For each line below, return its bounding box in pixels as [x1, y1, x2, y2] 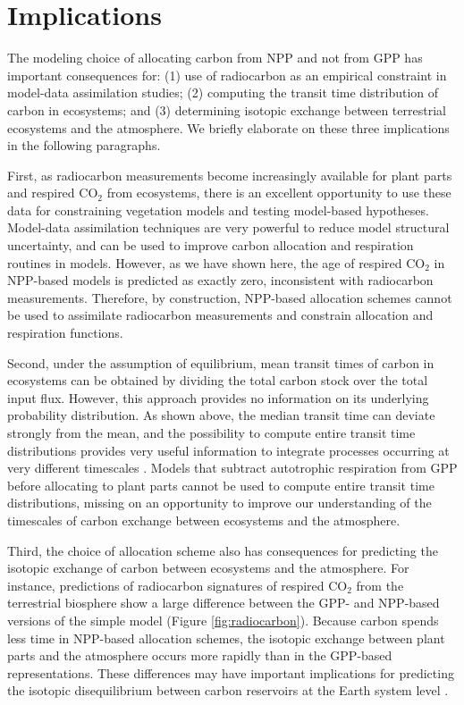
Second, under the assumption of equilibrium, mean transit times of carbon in [7, 353, 434, 372]
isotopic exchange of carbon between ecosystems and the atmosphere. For [7, 558, 409, 577]
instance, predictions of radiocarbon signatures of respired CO [7, 575, 348, 594]
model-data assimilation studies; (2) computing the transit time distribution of [7, 83, 439, 102]
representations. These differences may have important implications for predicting [7, 663, 454, 682]
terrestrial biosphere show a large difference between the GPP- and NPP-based [7, 593, 440, 612]
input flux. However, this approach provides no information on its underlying [7, 388, 429, 407]
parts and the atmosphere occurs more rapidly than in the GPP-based [7, 646, 392, 665]
